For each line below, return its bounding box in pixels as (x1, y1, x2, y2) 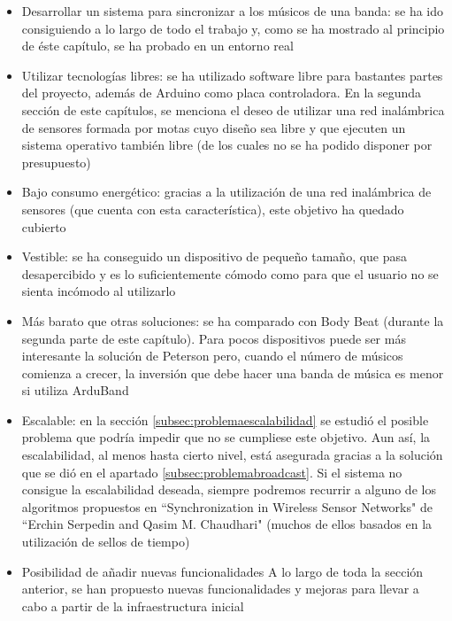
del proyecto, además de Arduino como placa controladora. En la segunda (21, 83, 422, 102)
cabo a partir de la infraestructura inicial (21, 596, 244, 615)
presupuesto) (21, 152, 91, 171)
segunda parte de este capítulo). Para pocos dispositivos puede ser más (21, 329, 406, 347)
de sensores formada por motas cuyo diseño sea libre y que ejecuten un (21, 118, 406, 136)
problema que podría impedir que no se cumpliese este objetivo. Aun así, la (21, 428, 431, 446)
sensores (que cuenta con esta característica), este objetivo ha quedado (21, 199, 404, 218)
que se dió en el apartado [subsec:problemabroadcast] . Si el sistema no (21, 462, 402, 481)
